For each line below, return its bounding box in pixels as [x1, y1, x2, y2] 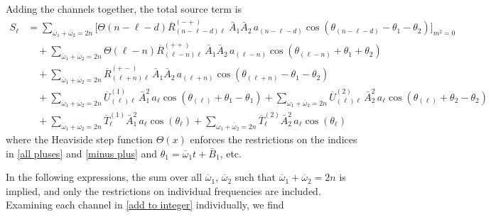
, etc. [220, 145, 242, 160]
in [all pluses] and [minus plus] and [6, 145, 158, 160]
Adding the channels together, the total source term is [6, 1, 242, 16]
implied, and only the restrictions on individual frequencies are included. [6, 183, 321, 198]
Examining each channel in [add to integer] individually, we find [6, 197, 284, 212]
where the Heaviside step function [6, 132, 153, 147]
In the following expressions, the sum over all [6, 169, 203, 184]
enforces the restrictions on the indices [190, 132, 357, 147]
